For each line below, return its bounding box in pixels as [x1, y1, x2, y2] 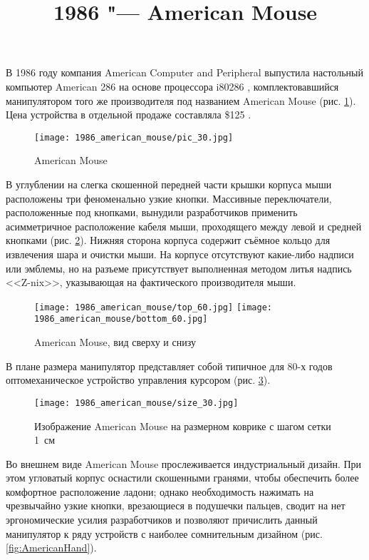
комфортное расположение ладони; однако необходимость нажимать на [6, 484, 314, 499]
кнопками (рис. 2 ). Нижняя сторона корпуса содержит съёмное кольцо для [6, 233, 331, 248]
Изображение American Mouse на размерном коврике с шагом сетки [34, 418, 331, 433]
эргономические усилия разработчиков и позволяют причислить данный [6, 512, 318, 527]
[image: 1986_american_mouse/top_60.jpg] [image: [34, 302, 272, 312]
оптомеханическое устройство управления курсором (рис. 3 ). [6, 372, 271, 387]
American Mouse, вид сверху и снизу [34, 335, 196, 350]
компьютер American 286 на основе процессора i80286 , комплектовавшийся [6, 78, 339, 93]
